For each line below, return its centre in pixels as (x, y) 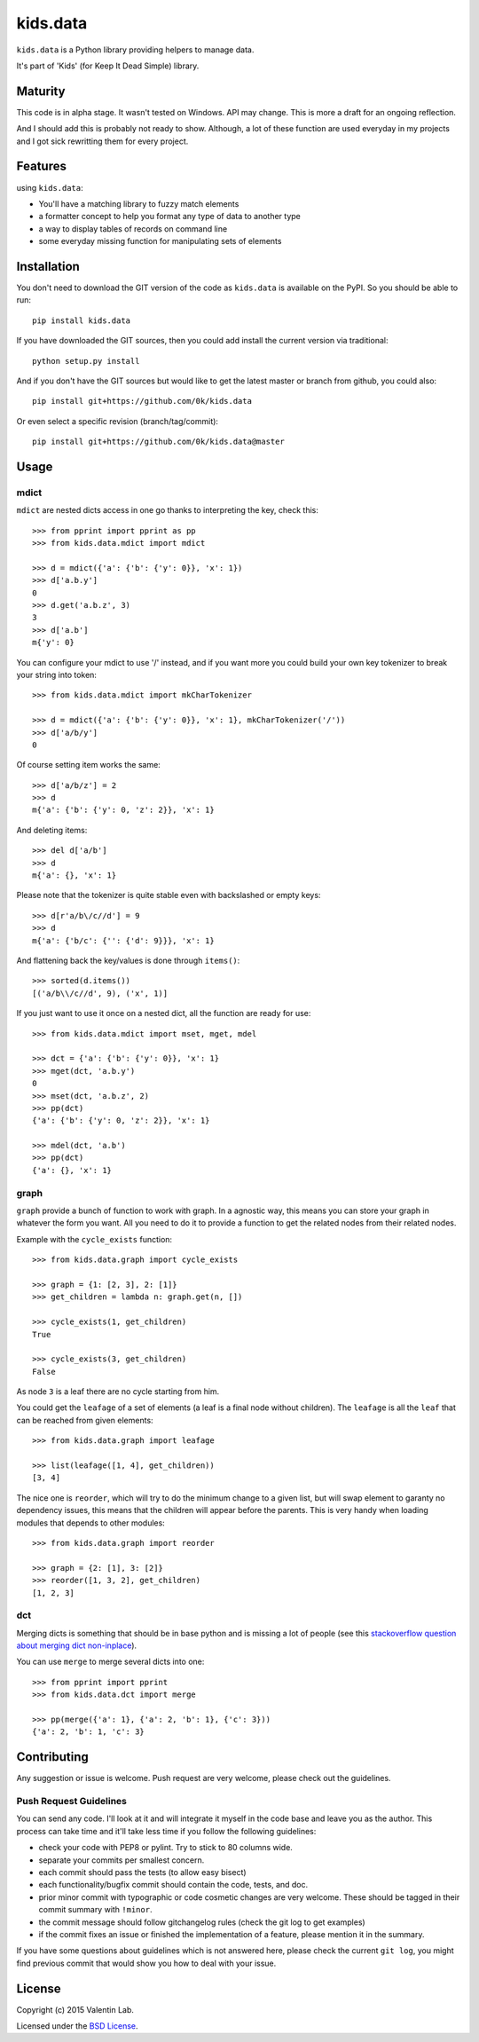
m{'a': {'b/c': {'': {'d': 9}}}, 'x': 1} (123, 940)
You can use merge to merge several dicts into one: (110, 1662)
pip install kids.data (82, 320)
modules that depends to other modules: (91, 1523)
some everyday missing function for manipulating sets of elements (160, 241)
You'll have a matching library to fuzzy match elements (139, 203)
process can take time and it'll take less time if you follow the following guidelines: (166, 1831)
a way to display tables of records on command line (133, 229)
